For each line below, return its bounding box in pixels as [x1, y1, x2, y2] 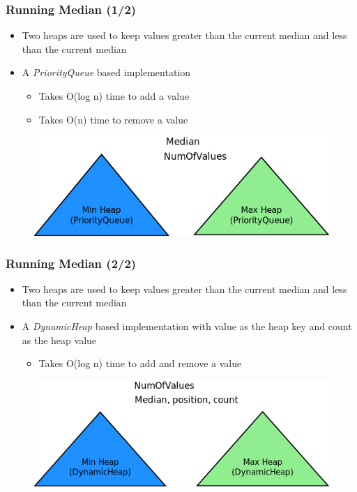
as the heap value [22, 332, 97, 347]
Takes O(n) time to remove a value [38, 112, 188, 126]
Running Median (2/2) [6, 254, 137, 271]
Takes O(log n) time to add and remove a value [38, 356, 242, 371]
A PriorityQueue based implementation [22, 65, 191, 80]
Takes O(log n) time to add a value [38, 89, 190, 103]
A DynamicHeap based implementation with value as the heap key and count [22, 319, 352, 334]
